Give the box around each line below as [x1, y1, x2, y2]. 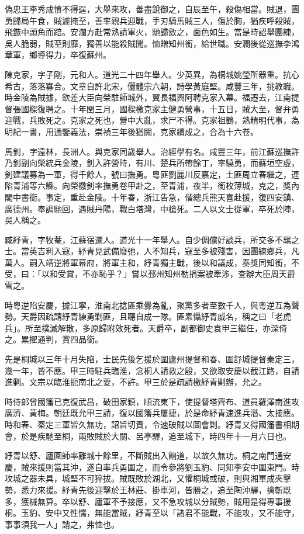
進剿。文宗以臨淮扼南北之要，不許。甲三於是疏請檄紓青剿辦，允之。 [5, 376, 267, 388]
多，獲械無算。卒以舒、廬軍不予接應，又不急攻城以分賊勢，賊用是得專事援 [5, 495, 291, 507]
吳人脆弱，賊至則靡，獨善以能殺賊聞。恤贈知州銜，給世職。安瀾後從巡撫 [5, 37, 283, 49]
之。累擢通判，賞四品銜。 [5, 333, 103, 345]
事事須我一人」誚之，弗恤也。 [5, 518, 119, 530]
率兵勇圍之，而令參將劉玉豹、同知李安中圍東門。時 [102, 460, 299, 473]
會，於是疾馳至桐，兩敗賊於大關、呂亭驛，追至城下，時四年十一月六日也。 [5, 429, 291, 442]
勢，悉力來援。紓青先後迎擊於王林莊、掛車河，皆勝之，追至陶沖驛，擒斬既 [5, 483, 291, 495]
